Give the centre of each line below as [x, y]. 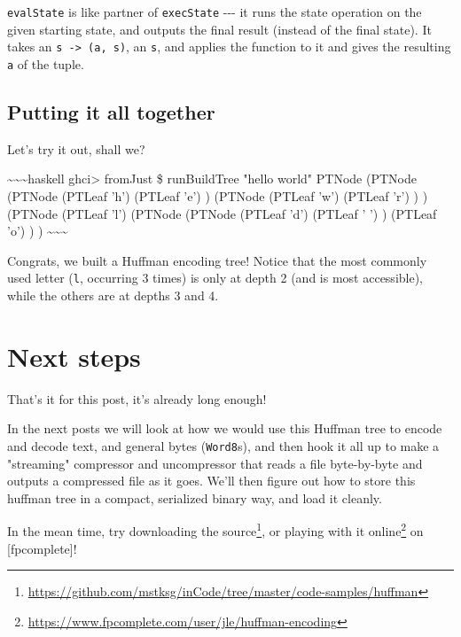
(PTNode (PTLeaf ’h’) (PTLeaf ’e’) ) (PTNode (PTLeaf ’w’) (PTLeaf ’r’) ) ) [218, 195]
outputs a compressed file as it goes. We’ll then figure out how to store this [211, 481]
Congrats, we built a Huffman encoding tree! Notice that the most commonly [217, 260]
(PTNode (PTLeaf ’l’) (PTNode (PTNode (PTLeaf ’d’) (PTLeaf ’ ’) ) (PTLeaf [222, 213]
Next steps [74, 356]
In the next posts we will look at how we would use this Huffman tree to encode [225, 428]
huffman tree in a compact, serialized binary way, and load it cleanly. [195, 497]
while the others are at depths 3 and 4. [113, 295]
